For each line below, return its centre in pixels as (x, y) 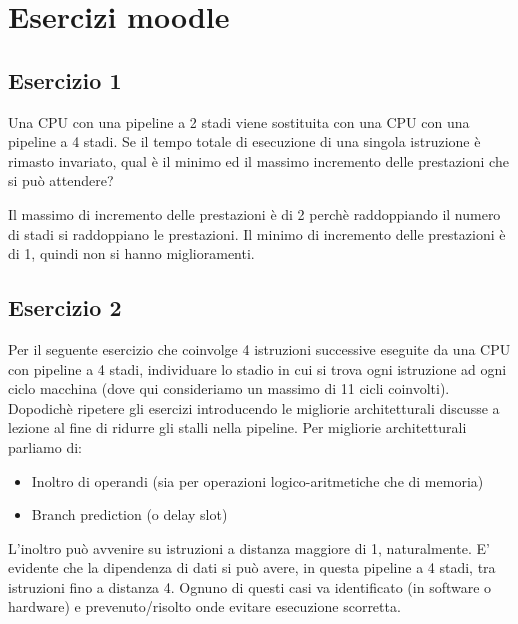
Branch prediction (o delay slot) (129, 514)
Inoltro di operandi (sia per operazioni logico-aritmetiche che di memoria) (257, 480)
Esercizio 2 (65, 307)
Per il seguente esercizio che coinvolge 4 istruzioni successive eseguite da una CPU (259, 348)
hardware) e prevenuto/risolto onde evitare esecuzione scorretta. (204, 606)
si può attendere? (61, 180)
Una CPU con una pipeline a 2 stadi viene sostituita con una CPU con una (239, 121)
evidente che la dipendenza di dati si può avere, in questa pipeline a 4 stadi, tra (252, 567)
